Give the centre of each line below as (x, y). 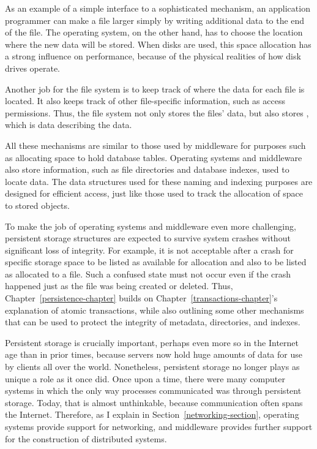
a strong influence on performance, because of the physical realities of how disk (153, 56)
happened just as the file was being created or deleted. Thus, (119, 286)
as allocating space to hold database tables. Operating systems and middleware (154, 157)
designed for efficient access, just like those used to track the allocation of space (154, 193)
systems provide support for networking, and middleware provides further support (159, 426)
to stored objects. (37, 205)
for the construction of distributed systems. (86, 438)
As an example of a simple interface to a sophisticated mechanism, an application (158, 8)
